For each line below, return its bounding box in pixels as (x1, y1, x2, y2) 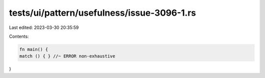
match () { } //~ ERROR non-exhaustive (19, 53, 115, 59)
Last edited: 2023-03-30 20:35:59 (9, 25, 79, 30)
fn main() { (19, 47, 49, 52)
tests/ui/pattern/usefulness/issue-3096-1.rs (9, 7, 196, 18)
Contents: (9, 33, 29, 39)
